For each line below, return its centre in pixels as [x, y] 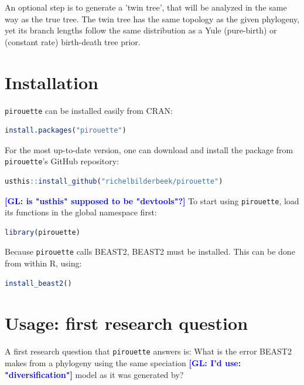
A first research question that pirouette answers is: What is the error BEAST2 [148, 351]
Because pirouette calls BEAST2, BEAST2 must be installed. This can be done [150, 251]
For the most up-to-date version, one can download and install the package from [149, 149]
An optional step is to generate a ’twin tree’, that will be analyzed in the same [146, 7]
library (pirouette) [42, 232]
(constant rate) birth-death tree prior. [73, 41]
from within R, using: [43, 263]
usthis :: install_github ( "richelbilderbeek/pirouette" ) [114, 181]
